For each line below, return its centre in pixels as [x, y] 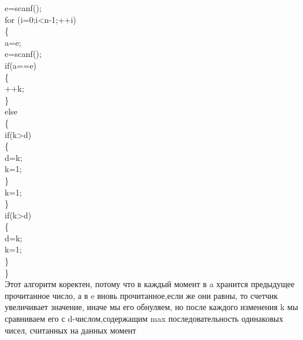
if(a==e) [21, 65]
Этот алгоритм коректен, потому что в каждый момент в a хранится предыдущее [150, 284]
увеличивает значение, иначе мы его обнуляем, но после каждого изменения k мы [151, 307]
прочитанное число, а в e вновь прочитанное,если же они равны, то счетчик [142, 295]
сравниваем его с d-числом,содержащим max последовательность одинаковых [144, 319]
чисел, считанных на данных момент [70, 330]
